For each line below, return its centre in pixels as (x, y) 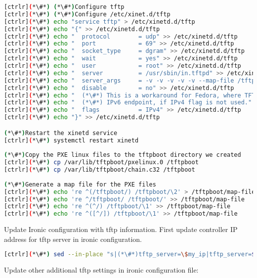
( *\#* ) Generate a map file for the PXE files (80, 184)
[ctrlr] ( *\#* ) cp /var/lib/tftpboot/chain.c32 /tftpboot (100, 170)
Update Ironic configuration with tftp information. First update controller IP (121, 229)
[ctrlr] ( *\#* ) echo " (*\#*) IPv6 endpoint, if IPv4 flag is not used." (128, 103)
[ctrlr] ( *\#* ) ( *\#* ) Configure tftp (64, 7)
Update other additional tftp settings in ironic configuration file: (101, 270)
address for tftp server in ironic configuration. (73, 239)
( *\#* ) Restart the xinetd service (61, 133)
